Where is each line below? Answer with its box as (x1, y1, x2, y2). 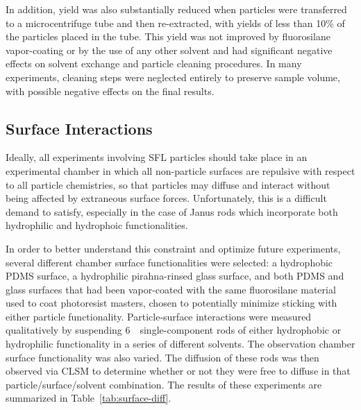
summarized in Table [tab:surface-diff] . (6, 391, 171, 405)
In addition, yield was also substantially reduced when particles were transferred (6, 2, 347, 16)
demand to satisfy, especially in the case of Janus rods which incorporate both (6, 204, 338, 219)
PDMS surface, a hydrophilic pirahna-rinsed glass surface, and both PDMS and (6, 268, 344, 283)
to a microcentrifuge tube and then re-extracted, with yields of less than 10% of (6, 15, 345, 30)
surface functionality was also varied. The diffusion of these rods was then (6, 350, 319, 364)
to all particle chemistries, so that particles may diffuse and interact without (6, 177, 330, 191)
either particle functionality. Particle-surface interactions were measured (6, 309, 312, 323)
